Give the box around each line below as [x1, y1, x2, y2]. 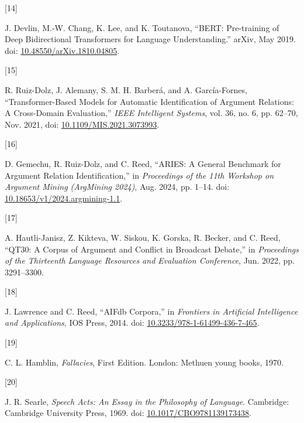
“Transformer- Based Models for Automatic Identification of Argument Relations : [5, 95, 294, 107]
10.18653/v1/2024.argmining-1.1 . [5, 192, 123, 204]
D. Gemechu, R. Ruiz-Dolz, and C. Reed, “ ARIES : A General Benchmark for [5, 157, 281, 169]
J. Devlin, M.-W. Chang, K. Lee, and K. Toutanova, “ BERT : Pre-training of [5, 21, 279, 33]
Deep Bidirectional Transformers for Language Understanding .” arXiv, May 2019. [5, 33, 296, 45]
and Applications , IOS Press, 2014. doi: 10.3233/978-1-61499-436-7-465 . [5, 316, 260, 329]
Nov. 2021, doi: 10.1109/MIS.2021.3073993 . [5, 118, 160, 130]
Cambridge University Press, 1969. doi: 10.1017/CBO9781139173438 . [5, 407, 251, 419]
